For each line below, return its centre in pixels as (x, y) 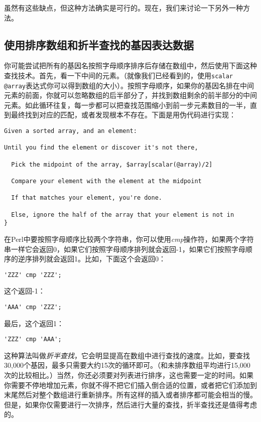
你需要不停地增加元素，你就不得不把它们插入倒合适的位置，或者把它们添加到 (130, 385)
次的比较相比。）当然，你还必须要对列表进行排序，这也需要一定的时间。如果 (129, 375)
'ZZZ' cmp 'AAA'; (33, 339)
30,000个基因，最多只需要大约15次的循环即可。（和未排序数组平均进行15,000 (127, 365)
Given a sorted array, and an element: (71, 131)
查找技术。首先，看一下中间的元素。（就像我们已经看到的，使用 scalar (118, 75)
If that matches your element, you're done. (87, 198)
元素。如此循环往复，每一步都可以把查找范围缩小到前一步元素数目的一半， (127, 105)
